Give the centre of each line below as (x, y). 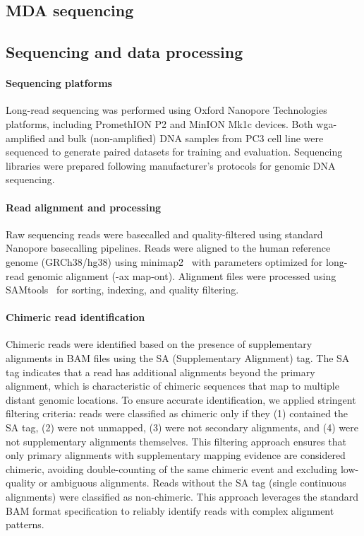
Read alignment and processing (84, 207)
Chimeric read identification (75, 317)
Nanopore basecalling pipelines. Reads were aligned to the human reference (168, 248)
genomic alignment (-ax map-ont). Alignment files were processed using (182, 275)
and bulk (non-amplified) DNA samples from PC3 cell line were (186, 138)
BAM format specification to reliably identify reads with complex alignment (170, 510)
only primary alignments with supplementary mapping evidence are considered (176, 455)
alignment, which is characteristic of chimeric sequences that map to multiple (172, 386)
